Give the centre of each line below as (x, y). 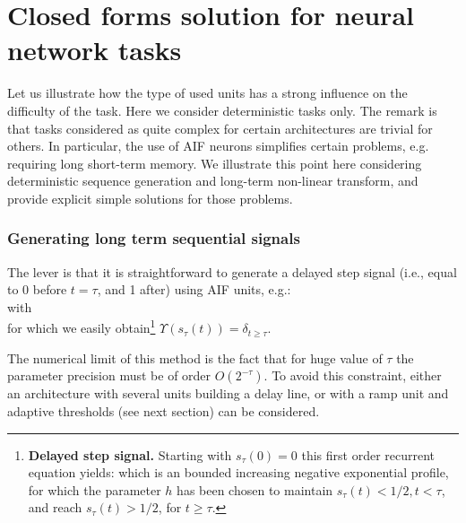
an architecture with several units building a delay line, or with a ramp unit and (228, 393)
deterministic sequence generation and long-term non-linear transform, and (213, 181)
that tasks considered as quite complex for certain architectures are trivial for (220, 128)
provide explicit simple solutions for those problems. (150, 198)
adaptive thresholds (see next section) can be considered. (164, 410)
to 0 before (37, 289)
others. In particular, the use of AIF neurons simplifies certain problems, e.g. (218, 146)
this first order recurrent (368, 454)
